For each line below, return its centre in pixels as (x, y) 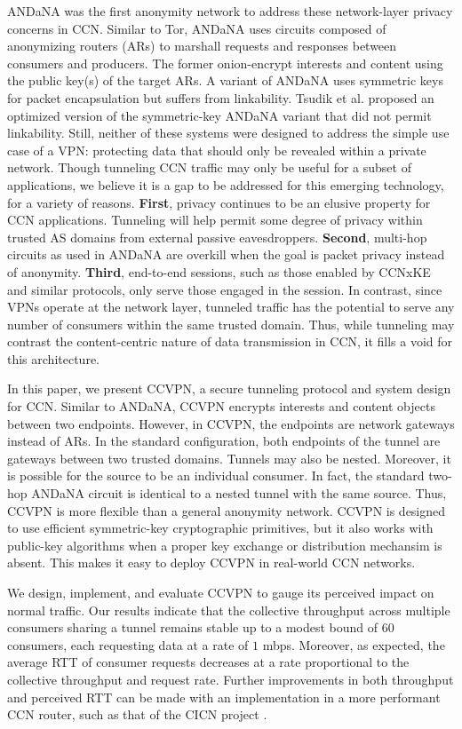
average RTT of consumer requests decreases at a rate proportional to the (208, 662)
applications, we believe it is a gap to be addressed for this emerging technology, (226, 184)
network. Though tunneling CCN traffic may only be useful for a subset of (209, 167)
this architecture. (53, 358)
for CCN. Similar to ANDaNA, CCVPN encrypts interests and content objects (221, 406)
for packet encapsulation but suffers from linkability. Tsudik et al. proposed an (221, 97)
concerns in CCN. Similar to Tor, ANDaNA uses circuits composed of (197, 28)
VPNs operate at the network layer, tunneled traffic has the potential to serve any (231, 307)
